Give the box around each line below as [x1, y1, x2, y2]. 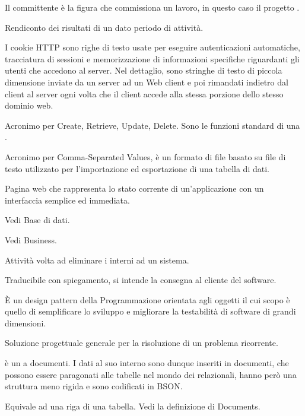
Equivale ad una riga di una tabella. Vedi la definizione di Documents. [5, 399, 260, 412]
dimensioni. [5, 316, 46, 329]
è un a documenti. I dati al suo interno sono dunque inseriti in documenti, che [5, 357, 289, 369]
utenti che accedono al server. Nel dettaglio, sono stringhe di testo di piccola [5, 64, 282, 77]
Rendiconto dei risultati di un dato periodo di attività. [5, 21, 204, 33]
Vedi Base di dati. [5, 214, 70, 226]
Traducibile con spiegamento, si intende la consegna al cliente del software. [5, 274, 277, 286]
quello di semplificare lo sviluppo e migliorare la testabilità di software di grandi [5, 305, 296, 317]
